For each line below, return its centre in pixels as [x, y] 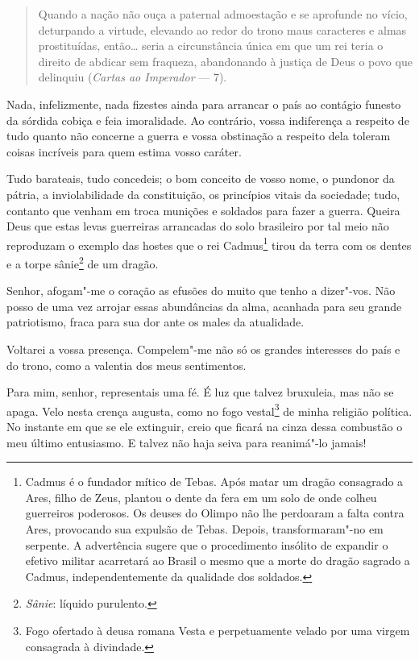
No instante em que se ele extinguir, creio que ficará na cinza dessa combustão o [205, 427]
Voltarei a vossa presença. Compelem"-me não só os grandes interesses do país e [203, 349]
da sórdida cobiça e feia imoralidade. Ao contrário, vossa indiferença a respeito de [208, 120]
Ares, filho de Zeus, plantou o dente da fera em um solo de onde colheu [201, 497]
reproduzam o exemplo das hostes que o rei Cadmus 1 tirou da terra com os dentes [209, 243]
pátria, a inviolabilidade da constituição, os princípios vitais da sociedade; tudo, [203, 194]
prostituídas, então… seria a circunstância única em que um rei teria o [211, 46]
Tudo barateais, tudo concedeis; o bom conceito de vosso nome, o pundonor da [201, 178]
